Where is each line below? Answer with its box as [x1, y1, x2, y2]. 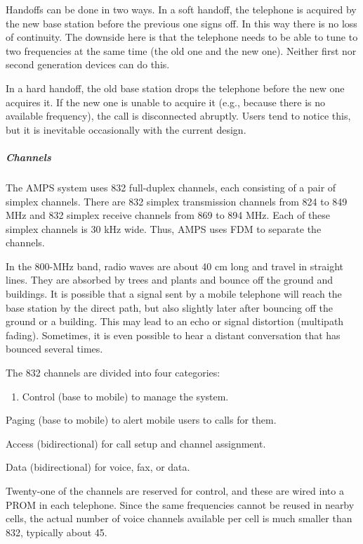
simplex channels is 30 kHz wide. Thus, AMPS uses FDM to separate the [6, 221, 322, 236]
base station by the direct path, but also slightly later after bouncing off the [6, 300, 333, 315]
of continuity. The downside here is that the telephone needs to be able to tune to [6, 30, 358, 44]
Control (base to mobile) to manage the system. [22, 388, 229, 403]
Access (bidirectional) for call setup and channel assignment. [6, 436, 266, 450]
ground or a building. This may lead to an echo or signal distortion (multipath [6, 314, 344, 329]
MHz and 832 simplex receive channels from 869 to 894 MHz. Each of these [6, 208, 331, 222]
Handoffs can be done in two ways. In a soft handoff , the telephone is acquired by [6, 2, 357, 16]
